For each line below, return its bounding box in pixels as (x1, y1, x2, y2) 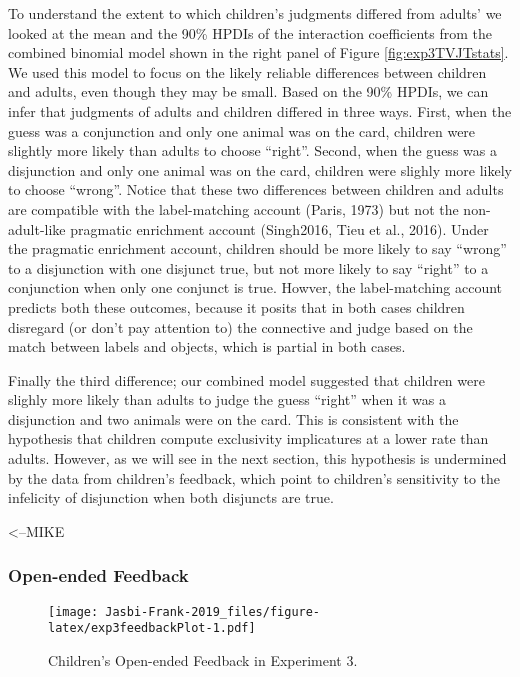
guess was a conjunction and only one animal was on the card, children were (8, 120, 476, 141)
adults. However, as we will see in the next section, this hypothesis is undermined (8, 448, 507, 469)
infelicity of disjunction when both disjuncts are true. (8, 487, 334, 508)
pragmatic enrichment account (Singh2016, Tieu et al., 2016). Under (70, 218, 489, 239)
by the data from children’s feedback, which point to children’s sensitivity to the (8, 467, 500, 488)
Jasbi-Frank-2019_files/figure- (105, 604, 321, 619)
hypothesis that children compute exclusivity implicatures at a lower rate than (8, 428, 489, 449)
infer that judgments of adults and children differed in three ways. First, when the (8, 100, 512, 121)
